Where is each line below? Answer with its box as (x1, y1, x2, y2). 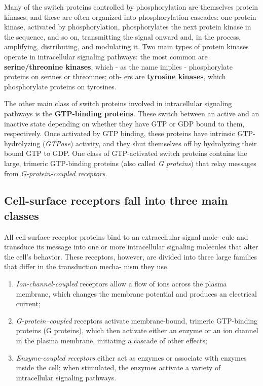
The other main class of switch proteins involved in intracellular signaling (4, 98, 232, 109)
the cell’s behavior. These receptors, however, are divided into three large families (4, 251, 257, 262)
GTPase (45, 138, 71, 148)
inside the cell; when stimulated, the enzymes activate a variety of (16, 362, 221, 373)
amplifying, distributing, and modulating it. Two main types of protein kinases (4, 41, 249, 52)
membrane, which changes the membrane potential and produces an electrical (16, 288, 257, 299)
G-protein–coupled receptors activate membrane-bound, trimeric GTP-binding (16, 315, 258, 326)
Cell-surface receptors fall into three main (4, 192, 228, 208)
